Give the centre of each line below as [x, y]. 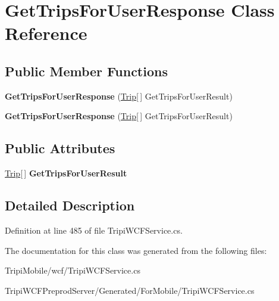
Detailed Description [70, 205]
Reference [46, 33]
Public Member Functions [86, 71]
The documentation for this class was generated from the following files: [136, 250]
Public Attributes [60, 148]
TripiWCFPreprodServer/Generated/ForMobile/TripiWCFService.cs [130, 290]
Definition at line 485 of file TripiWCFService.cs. [94, 230]
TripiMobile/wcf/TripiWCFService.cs [73, 270]
